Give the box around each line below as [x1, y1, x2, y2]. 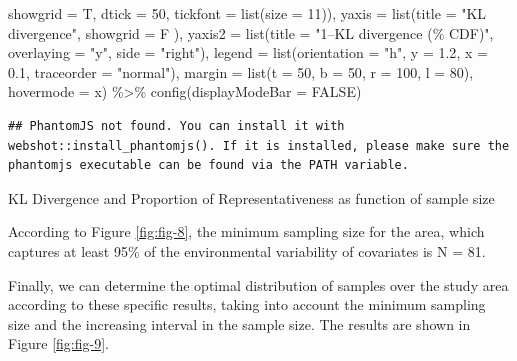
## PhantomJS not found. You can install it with [8, 118, 345, 133]
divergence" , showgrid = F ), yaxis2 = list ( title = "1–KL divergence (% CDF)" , [8, 22, 494, 43]
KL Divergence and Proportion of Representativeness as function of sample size [8, 187, 495, 208]
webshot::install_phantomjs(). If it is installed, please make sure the [8, 138, 510, 153]
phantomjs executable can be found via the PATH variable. [8, 158, 409, 173]
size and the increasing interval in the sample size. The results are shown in [8, 313, 471, 334]
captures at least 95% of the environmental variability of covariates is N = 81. [8, 240, 486, 261]
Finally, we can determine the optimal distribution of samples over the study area [8, 274, 509, 295]
